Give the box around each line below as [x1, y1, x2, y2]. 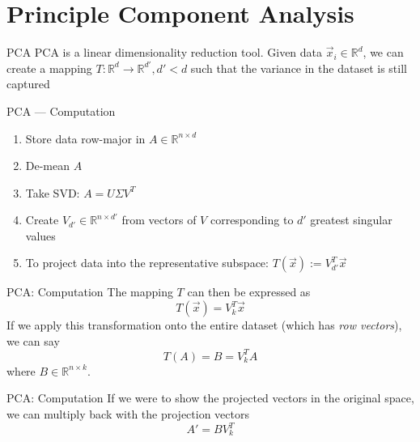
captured [6, 75, 50, 92]
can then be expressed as [187, 283, 311, 300]
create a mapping [6, 59, 92, 76]
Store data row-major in [25, 130, 146, 147]
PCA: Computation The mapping [6, 283, 173, 300]
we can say [6, 332, 60, 349]
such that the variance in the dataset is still [190, 59, 407, 76]
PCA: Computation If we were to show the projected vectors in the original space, [6, 389, 414, 406]
